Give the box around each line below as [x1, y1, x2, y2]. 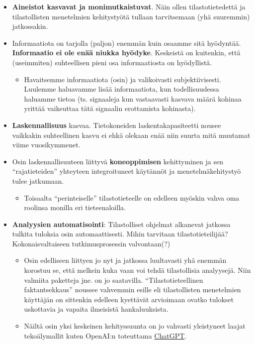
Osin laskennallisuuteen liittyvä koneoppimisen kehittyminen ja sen [12, 156, 223, 166]
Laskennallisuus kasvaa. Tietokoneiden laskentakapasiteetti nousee [12, 119, 221, 130]
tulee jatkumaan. [12, 175, 64, 186]
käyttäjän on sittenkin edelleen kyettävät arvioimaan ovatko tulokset [24, 294, 234, 304]
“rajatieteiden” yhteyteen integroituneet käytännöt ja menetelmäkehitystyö [12, 166, 241, 176]
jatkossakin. [12, 21, 48, 31]
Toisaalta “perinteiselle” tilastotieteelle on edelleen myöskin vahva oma [24, 192, 240, 203]
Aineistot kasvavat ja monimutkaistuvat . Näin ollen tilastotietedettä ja [12, 1, 246, 11]
